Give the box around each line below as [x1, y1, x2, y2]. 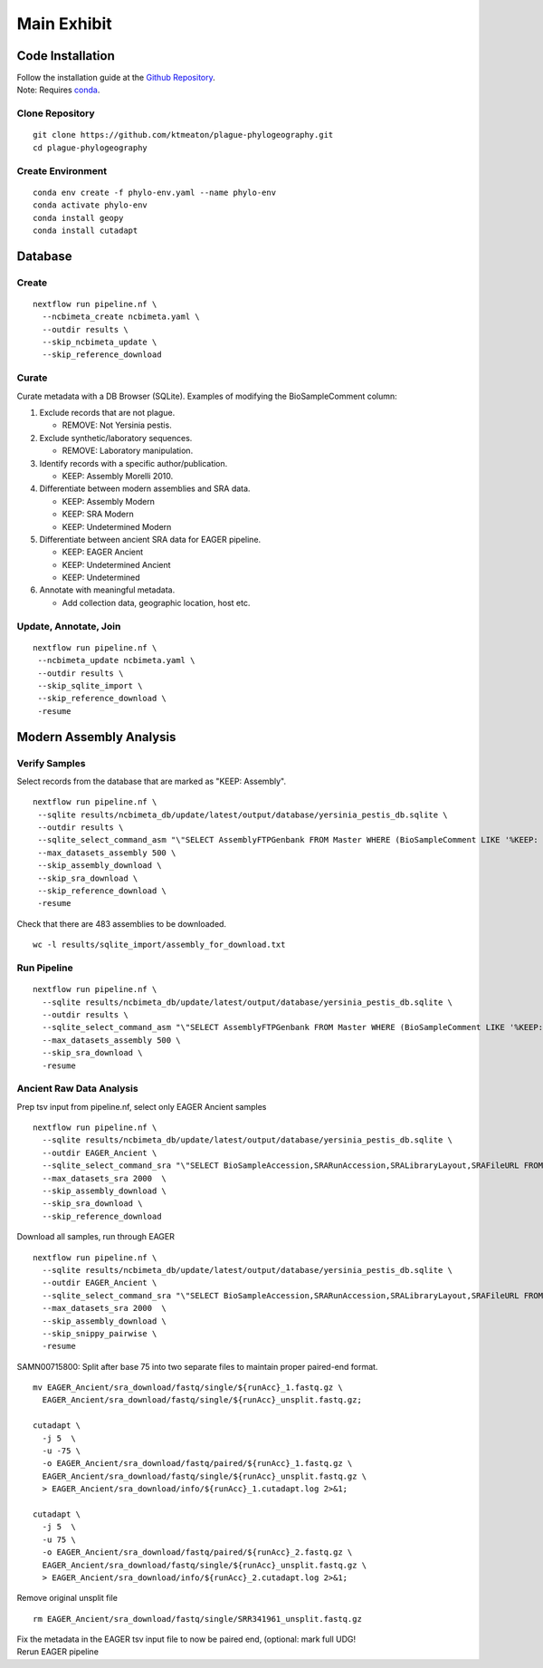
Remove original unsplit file [16, 1593, 118, 1604]
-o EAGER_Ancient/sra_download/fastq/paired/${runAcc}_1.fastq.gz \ [42, 1459, 353, 1469]
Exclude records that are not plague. [39, 407, 176, 418]
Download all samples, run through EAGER [16, 1231, 176, 1242]
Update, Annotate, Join [16, 620, 121, 632]
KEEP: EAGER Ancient [62, 546, 144, 557]
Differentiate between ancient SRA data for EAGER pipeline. [39, 534, 262, 545]
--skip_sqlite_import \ [37, 680, 143, 690]
